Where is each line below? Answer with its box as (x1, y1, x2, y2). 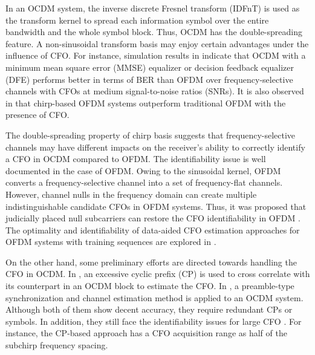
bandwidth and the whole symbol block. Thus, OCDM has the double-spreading (5, 25, 302, 38)
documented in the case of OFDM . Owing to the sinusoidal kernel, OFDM (5, 164, 281, 177)
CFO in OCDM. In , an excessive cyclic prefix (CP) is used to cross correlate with (5, 267, 310, 280)
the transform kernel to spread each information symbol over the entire (5, 13, 269, 26)
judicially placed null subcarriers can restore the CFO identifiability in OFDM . (5, 212, 300, 224)
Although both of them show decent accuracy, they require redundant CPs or (5, 303, 293, 316)
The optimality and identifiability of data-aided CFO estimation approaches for (5, 223, 300, 236)
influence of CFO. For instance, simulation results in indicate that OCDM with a (5, 49, 306, 62)
